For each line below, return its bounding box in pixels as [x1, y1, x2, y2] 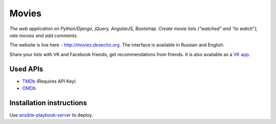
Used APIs [9, 64, 43, 73]
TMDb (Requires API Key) [22, 78, 76, 84]
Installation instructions [9, 98, 87, 107]
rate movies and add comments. [9, 32, 78, 38]
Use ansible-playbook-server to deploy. [9, 112, 93, 118]
